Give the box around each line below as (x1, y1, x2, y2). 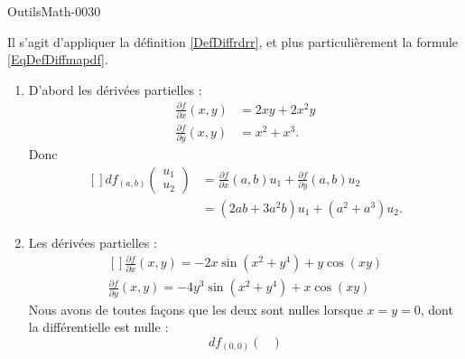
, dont (420, 299, 453, 318)
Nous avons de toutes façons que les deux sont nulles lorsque (28, 299, 363, 318)
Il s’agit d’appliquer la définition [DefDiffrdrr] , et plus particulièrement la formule (7, 32, 459, 51)
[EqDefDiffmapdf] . (7, 50, 108, 69)
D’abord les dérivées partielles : (28, 80, 202, 99)
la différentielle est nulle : (28, 317, 169, 336)
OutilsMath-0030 (7, 2, 101, 20)
